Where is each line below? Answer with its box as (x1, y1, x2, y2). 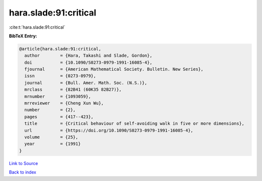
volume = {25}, (24, 134, 79, 140)
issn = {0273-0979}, (24, 73, 97, 79)
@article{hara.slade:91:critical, (19, 46, 101, 51)
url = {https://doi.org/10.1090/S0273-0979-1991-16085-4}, (24, 128, 194, 133)
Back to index (9, 169, 36, 175)
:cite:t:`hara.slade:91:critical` (9, 24, 65, 30)
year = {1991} (24, 141, 81, 147)
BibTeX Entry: (9, 33, 37, 39)
